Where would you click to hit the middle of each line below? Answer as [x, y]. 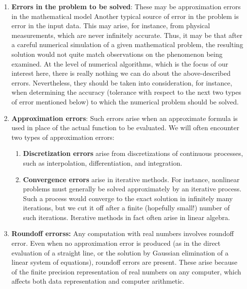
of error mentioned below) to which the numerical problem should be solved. [125, 101]
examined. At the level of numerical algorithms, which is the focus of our [120, 63]
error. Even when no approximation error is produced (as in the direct [116, 243]
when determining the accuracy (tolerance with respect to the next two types [126, 92]
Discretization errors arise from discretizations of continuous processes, [133, 153]
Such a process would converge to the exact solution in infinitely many [128, 198]
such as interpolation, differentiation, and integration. [103, 162]
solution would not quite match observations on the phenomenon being [117, 54]
